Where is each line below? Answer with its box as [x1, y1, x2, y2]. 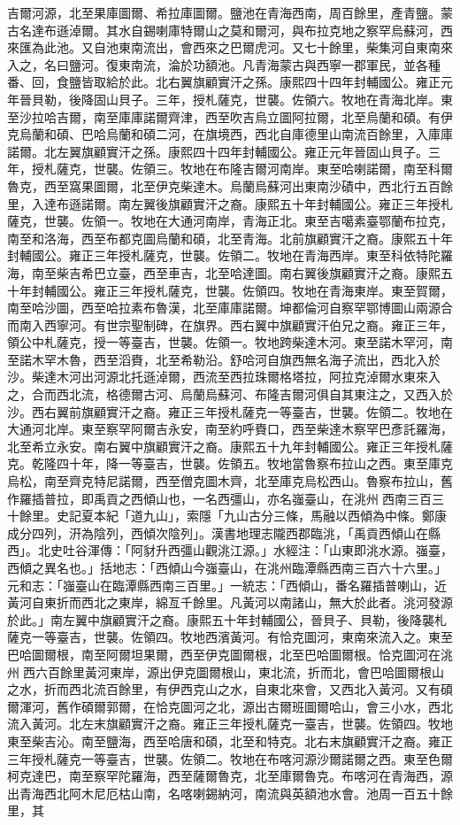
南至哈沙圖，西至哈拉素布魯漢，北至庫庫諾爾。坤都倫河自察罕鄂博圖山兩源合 [7, 298, 453, 317]
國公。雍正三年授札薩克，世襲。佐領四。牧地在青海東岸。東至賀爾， [56, 281, 453, 299]
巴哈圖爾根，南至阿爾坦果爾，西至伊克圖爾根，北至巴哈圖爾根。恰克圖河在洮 [7, 644, 453, 663]
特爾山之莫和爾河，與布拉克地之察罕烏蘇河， [180, 20, 441, 39]
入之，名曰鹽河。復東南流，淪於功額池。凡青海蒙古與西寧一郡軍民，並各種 [7, 55, 441, 73]
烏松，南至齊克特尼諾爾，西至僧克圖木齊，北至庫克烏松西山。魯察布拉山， [7, 472, 441, 490]
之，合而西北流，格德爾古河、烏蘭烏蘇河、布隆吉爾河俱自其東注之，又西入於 [7, 385, 453, 404]
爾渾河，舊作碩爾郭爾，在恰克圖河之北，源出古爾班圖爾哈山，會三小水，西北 [7, 697, 453, 715]
